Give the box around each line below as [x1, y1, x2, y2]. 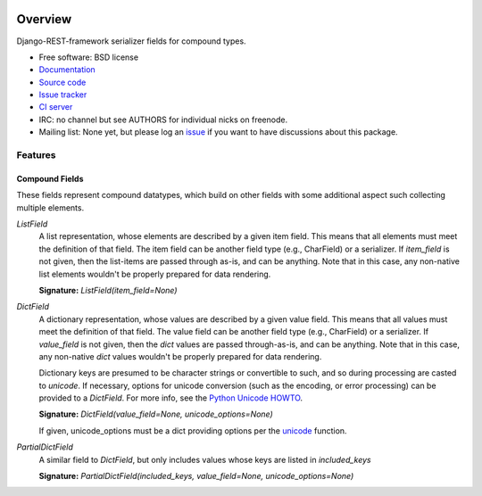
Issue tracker [38, 89, 87, 100]
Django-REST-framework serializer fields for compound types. [16, 36, 246, 46]
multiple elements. [16, 202, 85, 213]
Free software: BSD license [38, 52, 138, 62]
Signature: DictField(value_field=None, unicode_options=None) [38, 409, 274, 419]
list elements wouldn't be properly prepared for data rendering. [38, 269, 271, 279]
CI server [38, 102, 73, 112]
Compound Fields [16, 173, 84, 184]
